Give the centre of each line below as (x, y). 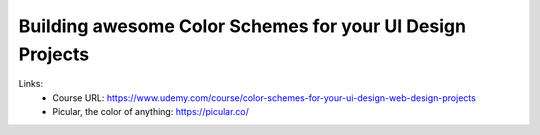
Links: (31, 84)
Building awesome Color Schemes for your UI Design (242, 26)
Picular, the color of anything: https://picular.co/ (151, 112)
